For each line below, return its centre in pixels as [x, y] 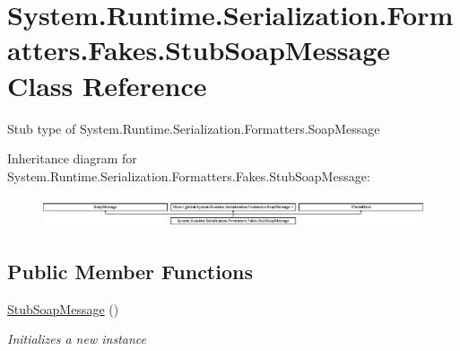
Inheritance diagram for [72, 158]
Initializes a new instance [77, 339]
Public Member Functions [130, 271]
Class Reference [107, 85]
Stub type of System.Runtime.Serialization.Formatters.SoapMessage [194, 128]
